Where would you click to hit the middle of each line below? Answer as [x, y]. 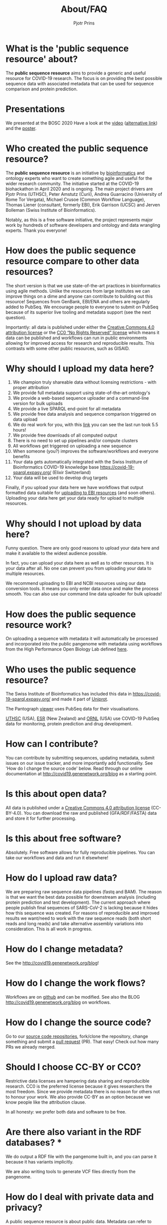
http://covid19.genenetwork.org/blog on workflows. [58, 1002]
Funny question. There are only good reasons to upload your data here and [83, 548]
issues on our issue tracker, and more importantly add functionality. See [79, 763]
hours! [19, 430]
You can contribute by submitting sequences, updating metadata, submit [80, 758]
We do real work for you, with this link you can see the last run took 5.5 [85, 425]
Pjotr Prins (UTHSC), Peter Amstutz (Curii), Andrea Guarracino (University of [84, 194]
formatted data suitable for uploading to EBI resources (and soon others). [81, 493]
